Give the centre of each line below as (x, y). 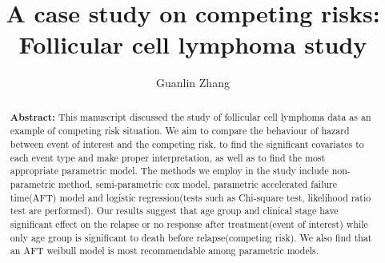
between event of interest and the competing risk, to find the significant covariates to (187, 144)
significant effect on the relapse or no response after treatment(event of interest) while (189, 223)
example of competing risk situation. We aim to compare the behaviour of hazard (180, 131)
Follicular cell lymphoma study (193, 44)
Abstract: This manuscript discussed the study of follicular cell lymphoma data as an (190, 117)
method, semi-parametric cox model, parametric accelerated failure (198, 183)
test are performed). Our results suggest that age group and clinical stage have (174, 211)
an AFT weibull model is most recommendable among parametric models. (164, 251)
